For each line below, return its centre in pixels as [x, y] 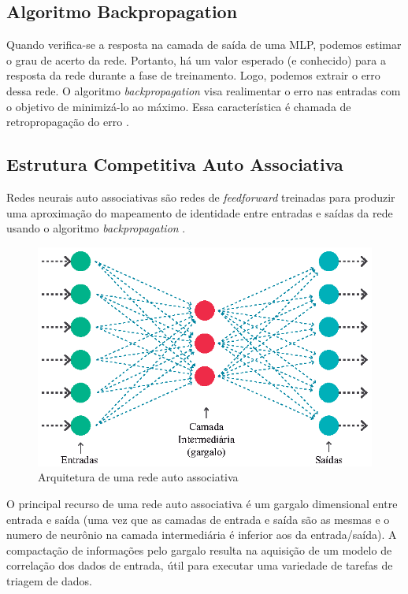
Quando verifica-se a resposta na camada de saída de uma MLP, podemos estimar [204, 45]
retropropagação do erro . [68, 122]
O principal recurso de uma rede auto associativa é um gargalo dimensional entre [202, 503]
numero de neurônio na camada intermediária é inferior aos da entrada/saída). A [202, 535]
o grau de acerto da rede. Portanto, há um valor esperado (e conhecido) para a [196, 59]
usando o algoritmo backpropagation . [96, 228]
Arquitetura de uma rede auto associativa [138, 477]
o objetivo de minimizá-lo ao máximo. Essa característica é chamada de [179, 106]
